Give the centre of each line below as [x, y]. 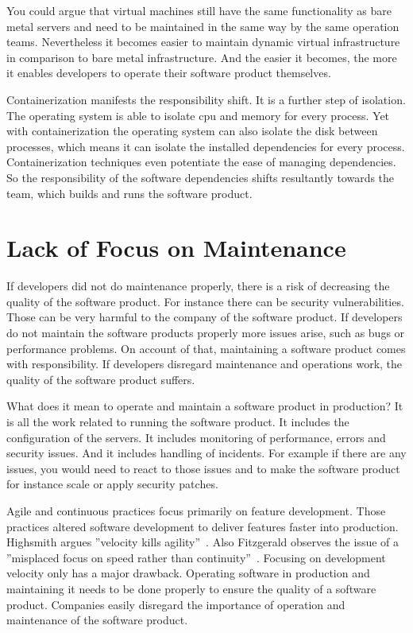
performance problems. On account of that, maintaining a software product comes [206, 348]
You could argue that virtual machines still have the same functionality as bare [199, 10]
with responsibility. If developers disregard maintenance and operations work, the [205, 364]
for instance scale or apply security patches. [112, 484]
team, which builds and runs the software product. [129, 193]
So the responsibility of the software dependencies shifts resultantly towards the [201, 177]
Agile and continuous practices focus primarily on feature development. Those [196, 510]
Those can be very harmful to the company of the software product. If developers [205, 317]
